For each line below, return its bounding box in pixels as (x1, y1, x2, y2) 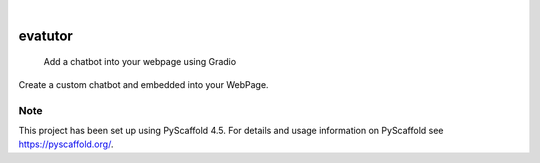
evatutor (18, 27, 74, 44)
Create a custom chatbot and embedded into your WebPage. (18, 78, 269, 90)
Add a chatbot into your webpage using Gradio (43, 56, 237, 68)
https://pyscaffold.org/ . (18, 138, 114, 150)
